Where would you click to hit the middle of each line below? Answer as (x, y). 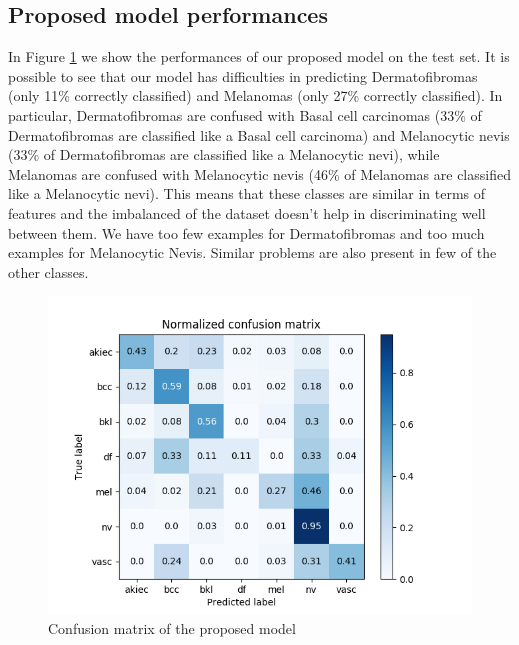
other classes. (48, 271)
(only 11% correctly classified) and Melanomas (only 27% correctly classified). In (255, 95)
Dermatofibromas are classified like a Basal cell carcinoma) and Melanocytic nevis (259, 134)
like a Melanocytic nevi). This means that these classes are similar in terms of (247, 193)
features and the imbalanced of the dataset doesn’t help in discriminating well (247, 212)
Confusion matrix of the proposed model (172, 627)
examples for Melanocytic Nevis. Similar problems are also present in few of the (252, 252)
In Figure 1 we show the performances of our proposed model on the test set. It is (259, 56)
